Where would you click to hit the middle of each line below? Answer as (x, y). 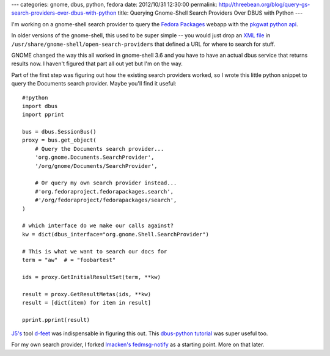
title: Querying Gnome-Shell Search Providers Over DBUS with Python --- (210, 13)
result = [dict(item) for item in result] (87, 303)
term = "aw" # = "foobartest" (69, 260)
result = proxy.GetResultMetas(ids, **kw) (87, 294)
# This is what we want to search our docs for (95, 251)
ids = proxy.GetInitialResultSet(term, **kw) (92, 277)
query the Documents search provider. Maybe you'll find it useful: (94, 84)
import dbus (40, 106)
